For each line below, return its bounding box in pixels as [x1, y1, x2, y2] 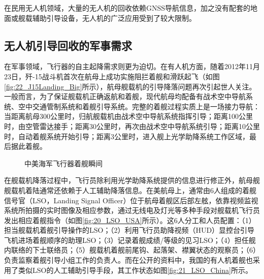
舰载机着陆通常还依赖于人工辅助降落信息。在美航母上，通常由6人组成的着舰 [4, 184, 256, 195]
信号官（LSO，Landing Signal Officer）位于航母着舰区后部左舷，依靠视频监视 [4, 195, 258, 205]
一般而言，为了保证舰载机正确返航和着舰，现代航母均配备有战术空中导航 [4, 91, 246, 102]
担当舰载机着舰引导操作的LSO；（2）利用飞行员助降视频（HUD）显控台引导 [4, 225, 255, 235]
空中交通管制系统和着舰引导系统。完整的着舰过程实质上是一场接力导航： [18, 101, 260, 111]
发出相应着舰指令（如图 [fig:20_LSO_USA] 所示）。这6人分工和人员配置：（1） [4, 214, 256, 225]
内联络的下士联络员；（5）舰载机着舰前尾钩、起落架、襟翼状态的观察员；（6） [4, 244, 260, 255]
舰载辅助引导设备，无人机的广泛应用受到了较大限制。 [18, 12, 196, 23]
